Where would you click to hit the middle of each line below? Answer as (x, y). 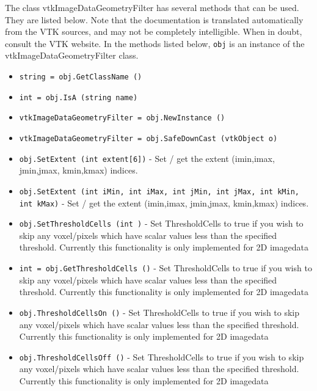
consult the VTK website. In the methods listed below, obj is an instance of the (155, 43)
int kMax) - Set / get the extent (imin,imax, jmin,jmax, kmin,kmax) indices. (164, 203)
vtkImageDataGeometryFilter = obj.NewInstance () (122, 118)
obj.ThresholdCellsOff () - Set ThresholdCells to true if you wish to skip (162, 356)
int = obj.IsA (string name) (78, 97)
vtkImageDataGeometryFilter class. (72, 55)
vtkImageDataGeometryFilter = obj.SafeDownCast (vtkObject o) (148, 139)
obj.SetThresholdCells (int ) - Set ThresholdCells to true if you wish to (161, 223)
